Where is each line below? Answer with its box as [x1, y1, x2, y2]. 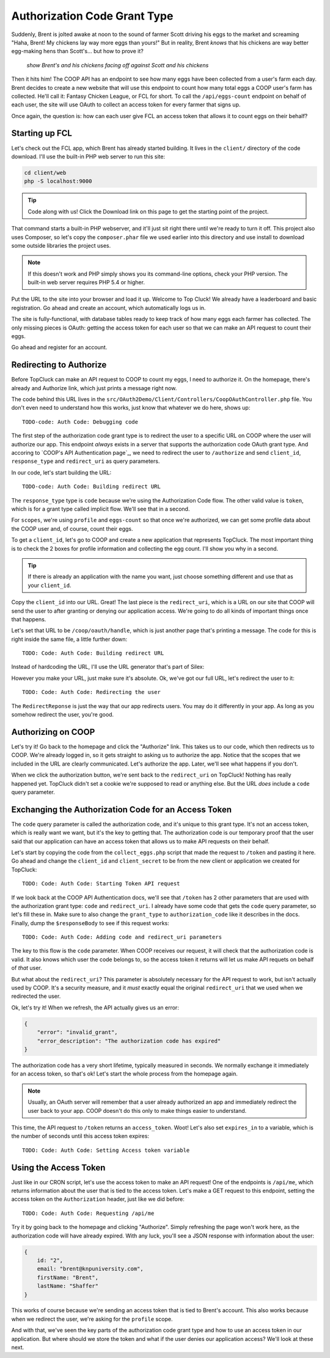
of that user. [11, 964, 42, 972]
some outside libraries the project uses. [11, 242, 111, 249]
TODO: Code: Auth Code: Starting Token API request [22, 880, 180, 887]
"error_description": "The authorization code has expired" [37, 1037, 221, 1044]
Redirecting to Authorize [11, 360, 107, 370]
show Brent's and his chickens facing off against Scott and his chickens [26, 61, 209, 68]
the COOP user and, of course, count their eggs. [11, 525, 134, 532]
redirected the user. [11, 992, 61, 1000]
